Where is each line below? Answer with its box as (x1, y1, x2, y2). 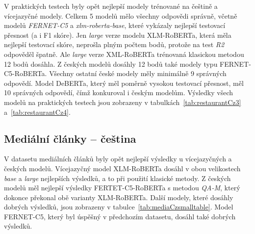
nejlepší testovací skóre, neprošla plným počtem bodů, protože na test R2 (4, 39, 225, 50)
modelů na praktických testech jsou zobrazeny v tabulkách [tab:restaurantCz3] (4, 97, 241, 107)
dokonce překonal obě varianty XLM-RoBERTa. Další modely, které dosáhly (4, 192, 233, 202)
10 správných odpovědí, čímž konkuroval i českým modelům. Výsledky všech (4, 87, 233, 98)
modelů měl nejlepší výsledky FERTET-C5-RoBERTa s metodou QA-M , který (4, 182, 240, 193)
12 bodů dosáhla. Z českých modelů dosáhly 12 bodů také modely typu (4, 58, 218, 69)
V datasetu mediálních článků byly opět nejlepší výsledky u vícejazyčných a (4, 154, 232, 164)
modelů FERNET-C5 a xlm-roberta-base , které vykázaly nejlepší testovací (4, 20, 226, 30)
